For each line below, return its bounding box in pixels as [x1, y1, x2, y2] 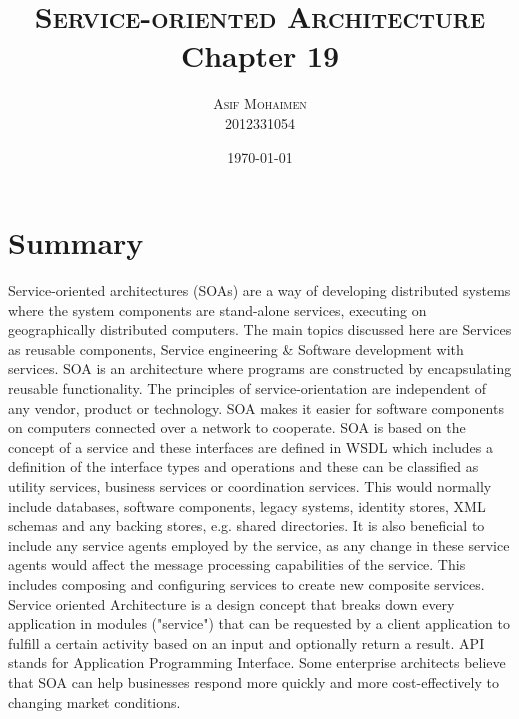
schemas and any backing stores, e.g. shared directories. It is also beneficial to [8, 515, 485, 536]
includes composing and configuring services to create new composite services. [8, 573, 485, 594]
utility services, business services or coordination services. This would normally [8, 475, 492, 496]
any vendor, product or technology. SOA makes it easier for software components [8, 397, 504, 418]
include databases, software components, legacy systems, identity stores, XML [8, 495, 486, 516]
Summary [8, 222, 144, 263]
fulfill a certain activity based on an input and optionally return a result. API [8, 632, 485, 653]
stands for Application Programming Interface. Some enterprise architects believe [8, 652, 506, 673]
